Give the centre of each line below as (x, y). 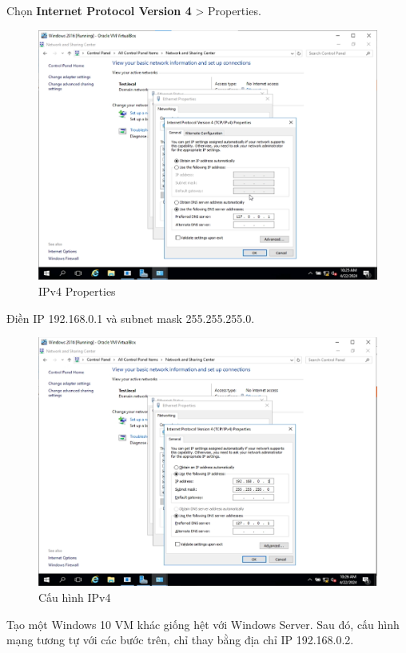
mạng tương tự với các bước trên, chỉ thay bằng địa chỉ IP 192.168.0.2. (180, 640)
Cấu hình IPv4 (75, 597)
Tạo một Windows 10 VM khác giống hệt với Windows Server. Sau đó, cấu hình (203, 624)
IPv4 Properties (77, 291)
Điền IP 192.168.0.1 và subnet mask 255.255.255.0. (131, 318)
